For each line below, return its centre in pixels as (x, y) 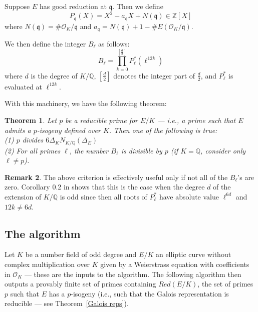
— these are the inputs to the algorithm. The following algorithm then (133, 274)
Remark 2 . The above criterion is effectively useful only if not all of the (116, 177)
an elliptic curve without (193, 254)
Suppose (17, 6)
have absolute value (189, 196)
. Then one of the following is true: (163, 130)
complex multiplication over (47, 264)
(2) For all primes (33, 150)
